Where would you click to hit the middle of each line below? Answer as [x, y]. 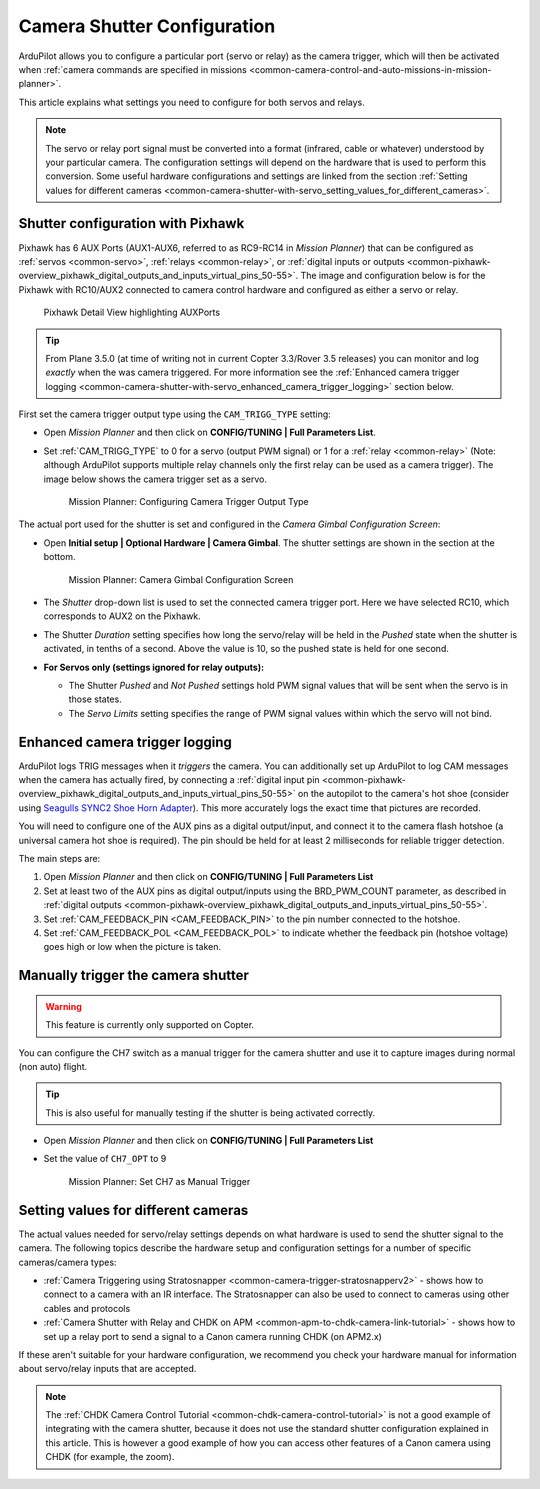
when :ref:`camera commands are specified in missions [132, 69]
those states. [95, 699]
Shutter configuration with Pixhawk [131, 223]
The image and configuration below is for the [393, 276]
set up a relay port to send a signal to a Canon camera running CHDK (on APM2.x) [212, 1336]
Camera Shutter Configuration [147, 26]
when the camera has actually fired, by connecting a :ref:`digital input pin [169, 780]
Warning [63, 1006]
